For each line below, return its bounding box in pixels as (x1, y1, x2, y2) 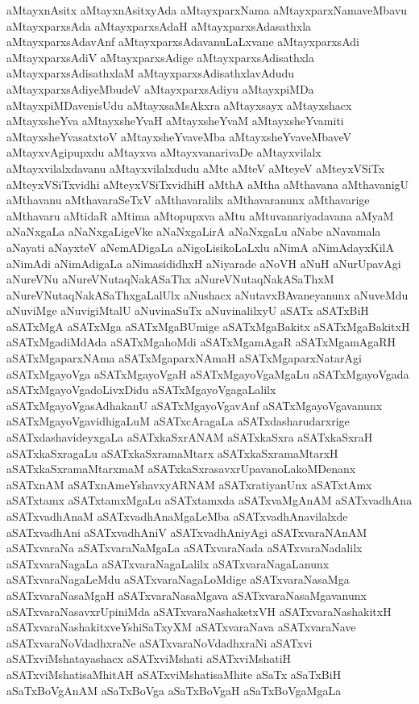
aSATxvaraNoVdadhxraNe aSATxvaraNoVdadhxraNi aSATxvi (6, 634, 313, 651)
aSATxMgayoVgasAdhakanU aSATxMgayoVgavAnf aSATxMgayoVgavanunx (6, 396, 383, 413)
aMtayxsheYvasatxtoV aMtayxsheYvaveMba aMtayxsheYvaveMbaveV (6, 128, 352, 145)
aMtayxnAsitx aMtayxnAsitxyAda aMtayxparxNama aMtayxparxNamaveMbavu (6, 2, 407, 18)
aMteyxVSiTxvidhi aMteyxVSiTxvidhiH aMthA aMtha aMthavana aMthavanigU (6, 175, 409, 192)
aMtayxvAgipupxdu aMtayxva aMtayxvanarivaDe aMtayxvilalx (6, 144, 322, 161)
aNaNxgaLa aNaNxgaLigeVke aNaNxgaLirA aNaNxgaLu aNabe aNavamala (6, 223, 381, 240)
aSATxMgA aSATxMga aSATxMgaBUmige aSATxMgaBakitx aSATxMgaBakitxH (6, 317, 410, 334)
